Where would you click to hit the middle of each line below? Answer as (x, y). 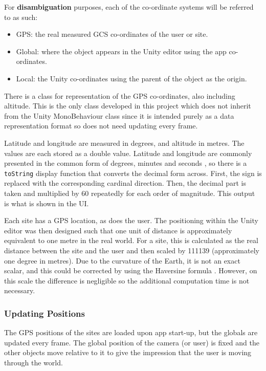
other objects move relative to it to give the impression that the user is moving (128, 352)
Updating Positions (45, 313)
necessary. (20, 290)
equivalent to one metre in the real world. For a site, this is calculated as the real (131, 240)
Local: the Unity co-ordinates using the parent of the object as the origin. (131, 78)
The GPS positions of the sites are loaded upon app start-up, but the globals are (131, 332)
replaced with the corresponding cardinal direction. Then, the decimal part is (125, 183)
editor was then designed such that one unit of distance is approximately (118, 230)
